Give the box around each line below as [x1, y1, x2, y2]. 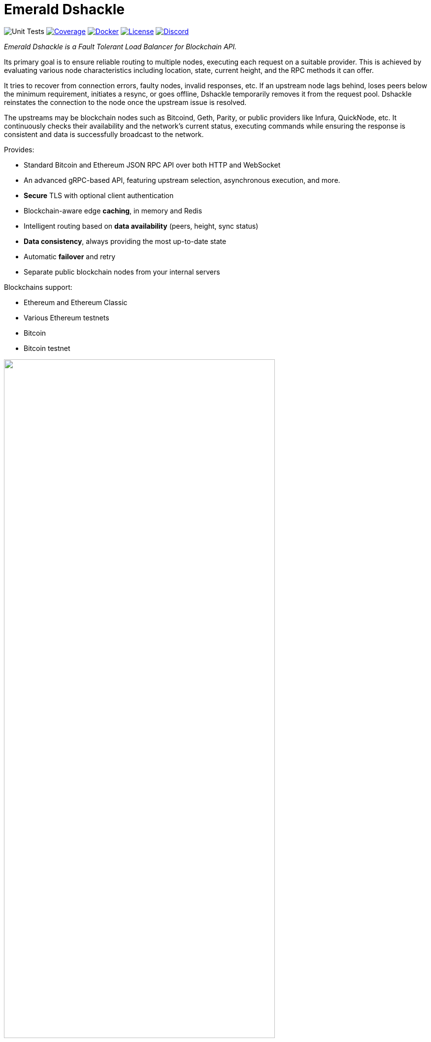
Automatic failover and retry [24, 252, 116, 261]
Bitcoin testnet [24, 344, 70, 352]
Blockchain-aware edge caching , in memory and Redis [24, 206, 202, 215]
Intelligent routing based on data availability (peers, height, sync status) [24, 221, 259, 230]
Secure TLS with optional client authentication [24, 191, 174, 200]
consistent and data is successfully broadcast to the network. [4, 130, 204, 139]
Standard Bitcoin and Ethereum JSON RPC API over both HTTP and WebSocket [24, 160, 281, 169]
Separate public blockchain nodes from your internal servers [24, 267, 220, 276]
